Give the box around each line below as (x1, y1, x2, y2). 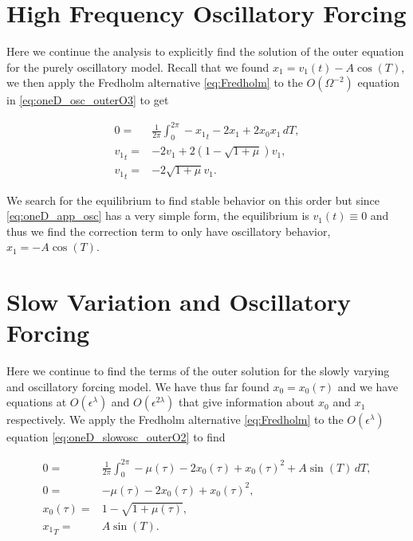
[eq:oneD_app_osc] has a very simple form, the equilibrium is (6, 207, 309, 224)
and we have (337, 378, 399, 394)
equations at (6, 394, 67, 410)
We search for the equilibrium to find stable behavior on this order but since (6, 191, 380, 208)
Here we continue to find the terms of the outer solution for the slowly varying (6, 363, 390, 379)
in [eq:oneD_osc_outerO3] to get (6, 92, 169, 108)
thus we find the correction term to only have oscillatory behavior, (6, 222, 331, 239)
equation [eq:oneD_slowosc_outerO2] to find (6, 429, 226, 445)
